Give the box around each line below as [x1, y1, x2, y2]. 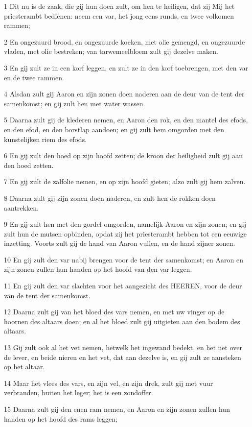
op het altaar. [4, 361, 45, 372]
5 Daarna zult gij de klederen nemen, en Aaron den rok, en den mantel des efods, [4, 115, 248, 125]
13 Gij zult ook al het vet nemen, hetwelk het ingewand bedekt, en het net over [4, 342, 242, 353]
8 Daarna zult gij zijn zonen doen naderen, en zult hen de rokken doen [4, 192, 216, 203]
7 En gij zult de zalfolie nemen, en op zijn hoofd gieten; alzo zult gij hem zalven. [4, 176, 246, 187]
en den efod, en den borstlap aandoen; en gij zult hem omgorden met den [4, 124, 225, 134]
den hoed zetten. [4, 160, 54, 170]
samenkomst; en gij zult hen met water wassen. [4, 98, 145, 108]
